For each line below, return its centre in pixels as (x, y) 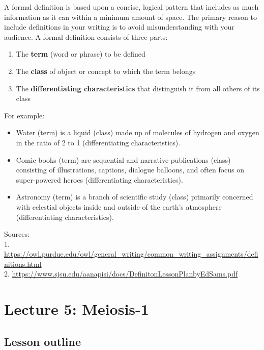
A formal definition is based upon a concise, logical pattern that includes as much (131, 7)
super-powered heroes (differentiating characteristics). (99, 179)
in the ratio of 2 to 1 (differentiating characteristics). (98, 142)
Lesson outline (42, 341)
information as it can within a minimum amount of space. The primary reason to (130, 17)
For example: (24, 115)
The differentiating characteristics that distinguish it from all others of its (138, 88)
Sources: (17, 234)
